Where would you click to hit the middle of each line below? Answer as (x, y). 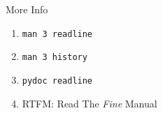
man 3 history (55, 58)
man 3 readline (57, 34)
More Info (27, 9)
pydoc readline (57, 81)
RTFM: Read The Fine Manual (90, 103)
